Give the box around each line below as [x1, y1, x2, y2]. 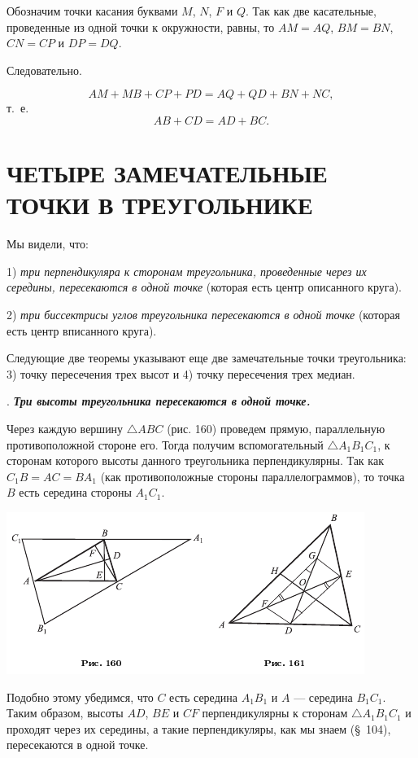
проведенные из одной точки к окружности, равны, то [7, 18, 275, 35]
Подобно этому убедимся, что [7, 688, 154, 705]
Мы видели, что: [7, 235, 89, 252]
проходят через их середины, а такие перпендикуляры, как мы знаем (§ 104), [7, 720, 391, 737]
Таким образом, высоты [7, 704, 124, 721]
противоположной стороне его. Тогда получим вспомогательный [7, 436, 324, 453]
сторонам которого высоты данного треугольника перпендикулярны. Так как [7, 452, 384, 469]
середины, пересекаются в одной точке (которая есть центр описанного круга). [7, 278, 403, 296]
